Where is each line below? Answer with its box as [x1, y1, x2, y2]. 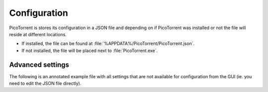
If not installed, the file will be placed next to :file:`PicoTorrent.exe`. [21, 47, 158, 53]
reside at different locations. [9, 31, 67, 37]
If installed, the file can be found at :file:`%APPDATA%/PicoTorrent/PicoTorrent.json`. [21, 41, 195, 46]
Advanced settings [9, 60, 69, 69]
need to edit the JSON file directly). [9, 81, 81, 87]
